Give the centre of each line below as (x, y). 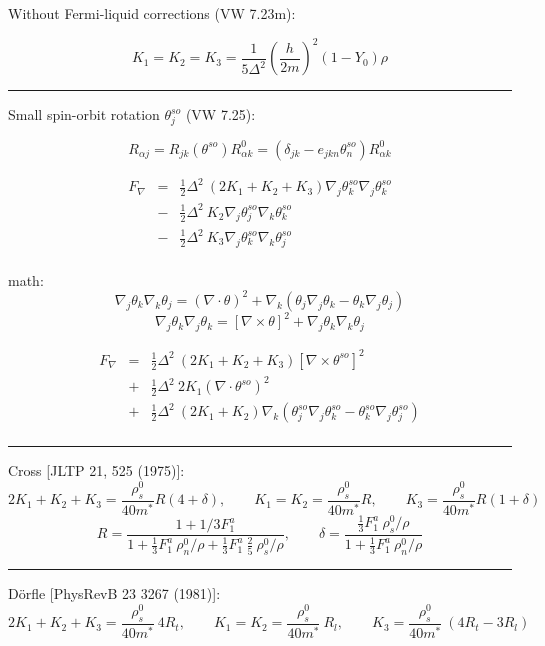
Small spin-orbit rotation (84, 114)
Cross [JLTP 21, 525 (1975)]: (96, 470)
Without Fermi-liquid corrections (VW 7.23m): (152, 13)
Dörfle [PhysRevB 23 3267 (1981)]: (114, 593)
